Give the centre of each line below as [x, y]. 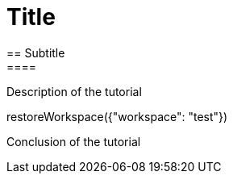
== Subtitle [36, 52]
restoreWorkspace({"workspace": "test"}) [117, 116]
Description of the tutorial [74, 91]
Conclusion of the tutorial [74, 141]
